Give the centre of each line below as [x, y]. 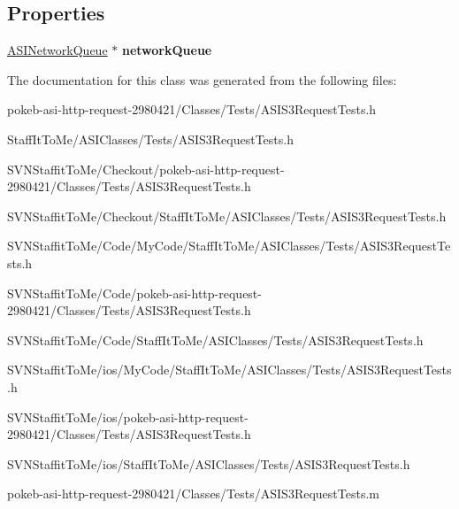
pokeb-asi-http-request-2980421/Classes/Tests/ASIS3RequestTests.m [193, 494]
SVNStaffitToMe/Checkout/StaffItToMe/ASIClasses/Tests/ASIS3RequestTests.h [227, 216]
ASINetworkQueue [57, 50]
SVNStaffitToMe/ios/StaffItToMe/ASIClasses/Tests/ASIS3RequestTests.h [209, 463]
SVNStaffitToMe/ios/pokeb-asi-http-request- [128, 416]
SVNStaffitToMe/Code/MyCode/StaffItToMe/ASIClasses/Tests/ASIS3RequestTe [229, 246]
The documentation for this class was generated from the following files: [202, 79]
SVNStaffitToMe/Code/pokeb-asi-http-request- [134, 293]
